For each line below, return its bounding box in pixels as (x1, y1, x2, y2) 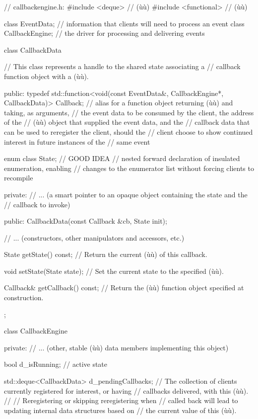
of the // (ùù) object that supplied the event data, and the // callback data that (4, 117, 250, 127)
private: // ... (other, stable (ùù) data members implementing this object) (4, 342, 229, 352)
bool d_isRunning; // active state (4, 359, 108, 369)
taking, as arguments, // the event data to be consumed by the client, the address (4, 107, 254, 117)
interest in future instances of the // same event (4, 136, 150, 147)
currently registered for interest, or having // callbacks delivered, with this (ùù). (4, 385, 249, 396)
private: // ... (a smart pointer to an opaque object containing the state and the (4, 189, 248, 199)
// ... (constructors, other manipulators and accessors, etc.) (4, 232, 185, 243)
